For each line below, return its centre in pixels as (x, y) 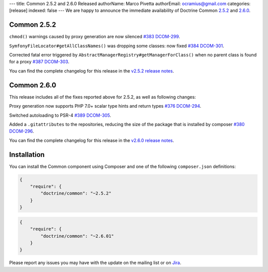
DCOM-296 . (22, 131)
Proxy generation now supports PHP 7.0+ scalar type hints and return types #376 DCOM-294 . (105, 106)
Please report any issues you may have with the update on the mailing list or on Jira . (95, 263)
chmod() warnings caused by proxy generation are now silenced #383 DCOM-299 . (95, 37)
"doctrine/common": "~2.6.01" (77, 236)
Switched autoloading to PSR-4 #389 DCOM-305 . (60, 115)
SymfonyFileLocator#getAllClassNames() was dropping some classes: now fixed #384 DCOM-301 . (117, 46)
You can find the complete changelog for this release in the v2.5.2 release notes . (92, 71)
